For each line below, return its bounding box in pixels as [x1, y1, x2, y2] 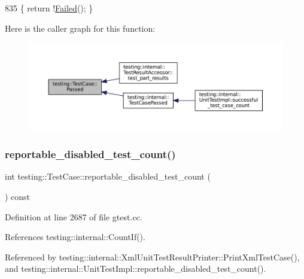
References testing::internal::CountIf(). [5, 231, 145, 243]
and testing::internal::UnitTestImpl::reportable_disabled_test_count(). [5, 262, 266, 275]
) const [5, 190, 31, 202]
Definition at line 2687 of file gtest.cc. [5, 210, 142, 223]
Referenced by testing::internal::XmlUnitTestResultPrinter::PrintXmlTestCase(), [5, 250, 300, 263]
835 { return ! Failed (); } [5, 2, 93, 14]
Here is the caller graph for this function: [5, 22, 156, 34]
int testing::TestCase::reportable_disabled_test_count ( [5, 170, 211, 183]
